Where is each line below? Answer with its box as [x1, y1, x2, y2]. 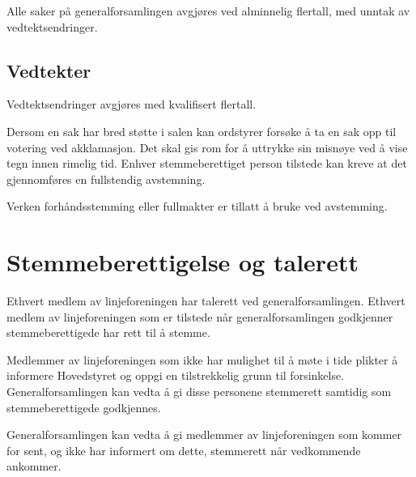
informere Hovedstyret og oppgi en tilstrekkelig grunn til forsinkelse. [6, 367, 345, 384]
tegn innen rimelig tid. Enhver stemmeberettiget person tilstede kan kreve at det [6, 155, 407, 172]
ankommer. [6, 458, 62, 475]
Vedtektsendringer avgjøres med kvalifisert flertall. [6, 96, 257, 113]
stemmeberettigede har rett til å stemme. [6, 324, 210, 341]
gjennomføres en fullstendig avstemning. [6, 170, 206, 187]
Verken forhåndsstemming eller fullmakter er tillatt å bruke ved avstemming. [6, 198, 388, 215]
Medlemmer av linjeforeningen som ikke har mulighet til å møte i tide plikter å [6, 351, 398, 368]
